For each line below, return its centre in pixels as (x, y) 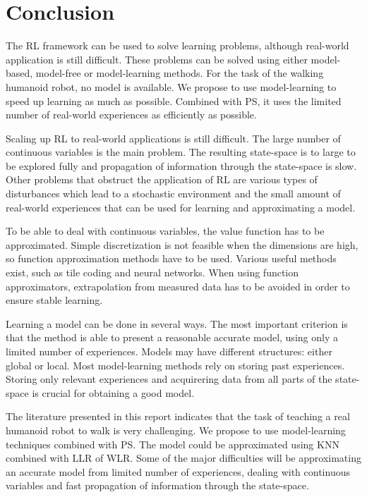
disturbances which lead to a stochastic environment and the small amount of (173, 194)
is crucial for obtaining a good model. (113, 392)
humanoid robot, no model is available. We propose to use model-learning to (171, 86)
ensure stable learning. (54, 300)
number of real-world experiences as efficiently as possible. (131, 115)
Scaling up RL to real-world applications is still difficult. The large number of (173, 138)
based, (19, 73)
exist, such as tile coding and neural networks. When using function (152, 272)
